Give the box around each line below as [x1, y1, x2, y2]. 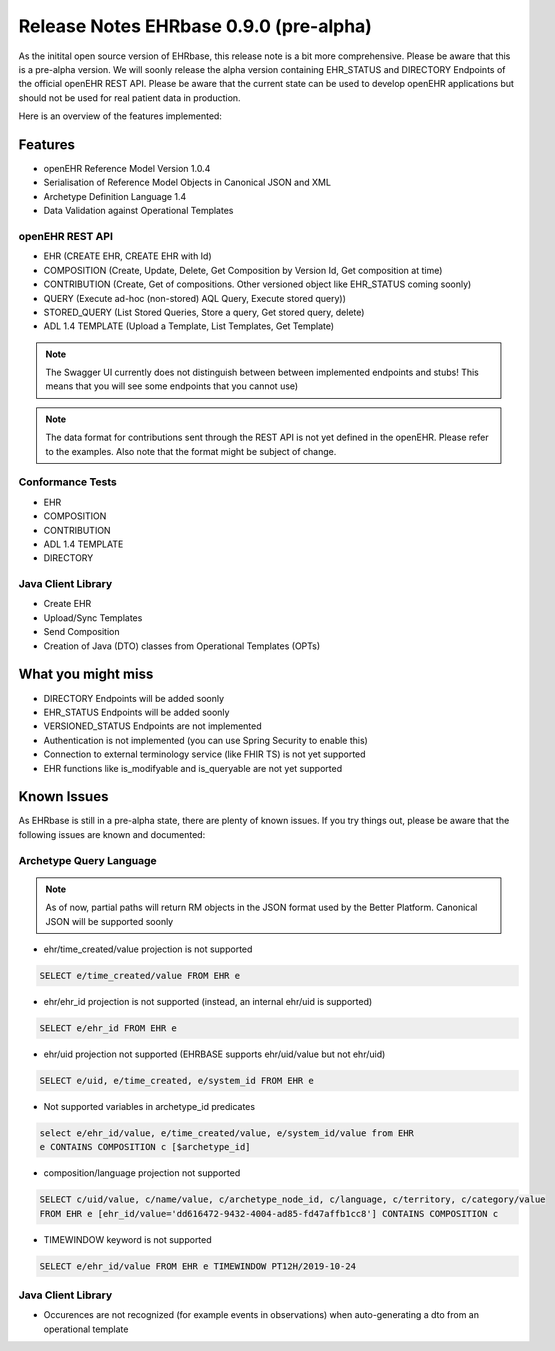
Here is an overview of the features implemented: [18, 110, 222, 122]
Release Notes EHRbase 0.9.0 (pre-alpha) [18, 15, 372, 37]
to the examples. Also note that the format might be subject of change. [45, 445, 337, 457]
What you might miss [18, 666, 154, 683]
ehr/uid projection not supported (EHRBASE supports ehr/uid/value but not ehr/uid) [43, 1048, 386, 1060]
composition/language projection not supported [43, 1167, 241, 1179]
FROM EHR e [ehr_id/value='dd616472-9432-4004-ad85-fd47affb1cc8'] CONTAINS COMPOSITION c [39, 1208, 499, 1219]
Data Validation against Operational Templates [43, 205, 234, 217]
